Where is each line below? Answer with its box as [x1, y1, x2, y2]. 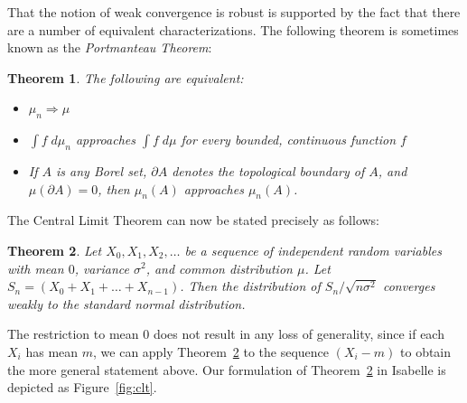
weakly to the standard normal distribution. [7, 294, 246, 313]
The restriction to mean [7, 324, 139, 343]
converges [382, 276, 435, 295]
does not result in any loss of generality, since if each [153, 324, 444, 343]
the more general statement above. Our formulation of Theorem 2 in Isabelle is [7, 360, 446, 379]
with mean [7, 258, 64, 277]
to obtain [400, 342, 452, 361]
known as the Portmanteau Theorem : [7, 38, 212, 57]
